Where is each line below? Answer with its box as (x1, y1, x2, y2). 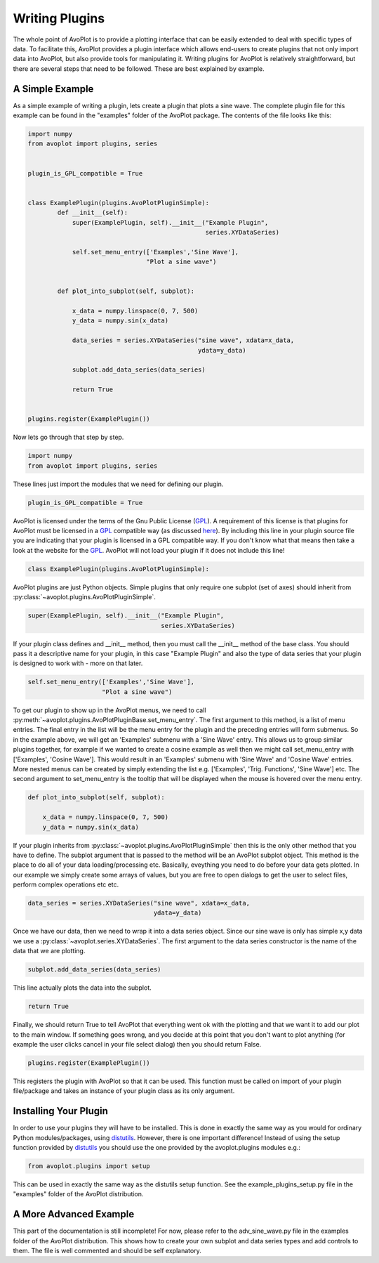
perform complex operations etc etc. (13, 880, 119, 889)
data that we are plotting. (13, 947, 86, 955)
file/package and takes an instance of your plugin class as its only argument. (13, 1087, 235, 1095)
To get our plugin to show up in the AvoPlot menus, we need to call (13, 706, 206, 714)
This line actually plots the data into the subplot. (13, 983, 152, 992)
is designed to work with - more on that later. (13, 659, 143, 667)
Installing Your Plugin (13, 1105, 109, 1117)
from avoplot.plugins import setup (27, 1163, 150, 1170)
